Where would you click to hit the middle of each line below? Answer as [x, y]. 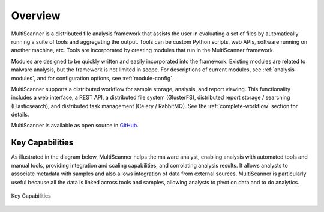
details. [20, 115]
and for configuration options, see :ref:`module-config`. [105, 78]
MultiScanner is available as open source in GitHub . [75, 126]
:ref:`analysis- [280, 70]
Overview [36, 16]
